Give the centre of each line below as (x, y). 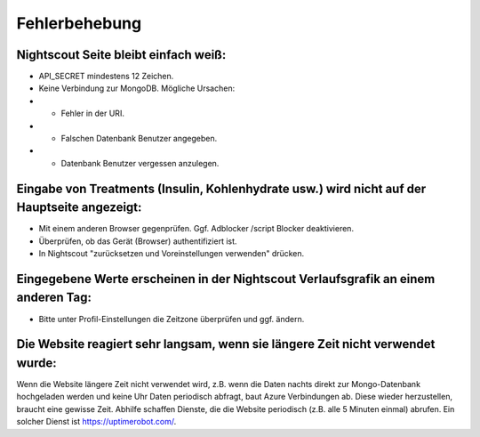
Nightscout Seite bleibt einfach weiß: (121, 55)
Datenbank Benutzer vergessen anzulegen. (140, 163)
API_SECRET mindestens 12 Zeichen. (106, 77)
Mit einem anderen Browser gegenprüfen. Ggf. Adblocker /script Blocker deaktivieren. (196, 229)
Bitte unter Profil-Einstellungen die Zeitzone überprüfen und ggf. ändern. (172, 319)
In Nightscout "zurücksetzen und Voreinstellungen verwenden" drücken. (172, 254)
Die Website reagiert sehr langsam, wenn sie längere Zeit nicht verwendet (226, 344)
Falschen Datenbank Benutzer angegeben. (139, 139)
